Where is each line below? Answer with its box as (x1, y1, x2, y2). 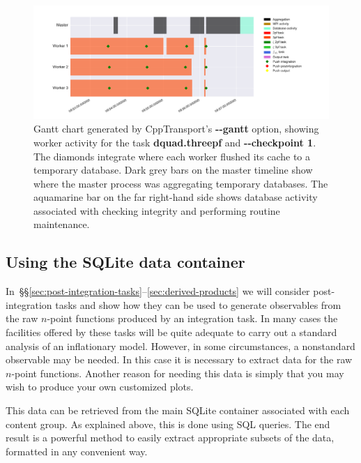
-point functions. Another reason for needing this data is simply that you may (11, 365, 344, 380)
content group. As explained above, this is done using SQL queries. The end (6, 416, 330, 431)
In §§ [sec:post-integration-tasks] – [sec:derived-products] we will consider (6, 284, 310, 298)
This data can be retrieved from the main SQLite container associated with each (6, 403, 350, 418)
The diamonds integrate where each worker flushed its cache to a (33, 149, 310, 163)
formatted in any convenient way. (6, 443, 148, 458)
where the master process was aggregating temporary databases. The (33, 176, 328, 190)
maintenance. (33, 217, 90, 231)
